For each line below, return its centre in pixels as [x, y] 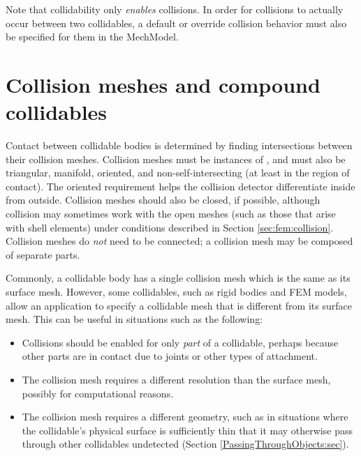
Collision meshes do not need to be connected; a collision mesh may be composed [179, 241]
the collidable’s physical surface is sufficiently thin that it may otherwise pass [187, 430]
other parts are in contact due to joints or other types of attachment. [170, 356]
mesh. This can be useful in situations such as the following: [134, 319]
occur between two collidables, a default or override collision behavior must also [176, 23]
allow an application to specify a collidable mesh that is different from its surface [179, 305]
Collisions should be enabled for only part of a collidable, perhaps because [180, 342]
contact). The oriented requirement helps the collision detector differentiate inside [180, 186]
